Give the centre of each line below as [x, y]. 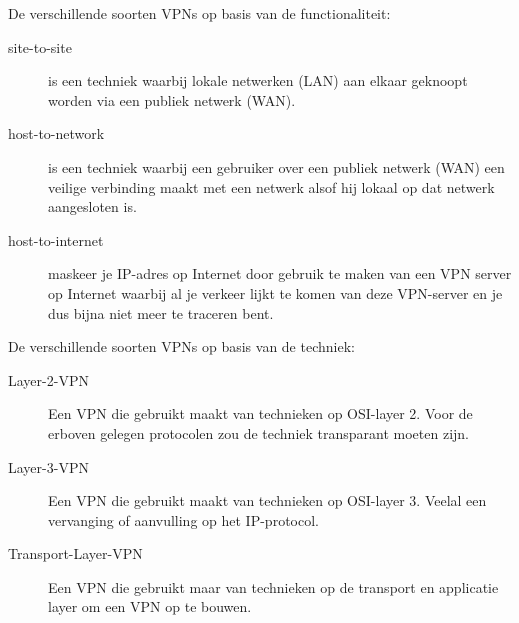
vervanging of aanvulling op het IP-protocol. [183, 519]
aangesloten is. [92, 206]
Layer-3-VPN [48, 466]
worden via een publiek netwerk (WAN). [172, 99]
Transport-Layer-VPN [75, 553]
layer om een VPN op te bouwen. [150, 606]
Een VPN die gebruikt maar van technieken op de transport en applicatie [273, 586]
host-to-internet [56, 239]
